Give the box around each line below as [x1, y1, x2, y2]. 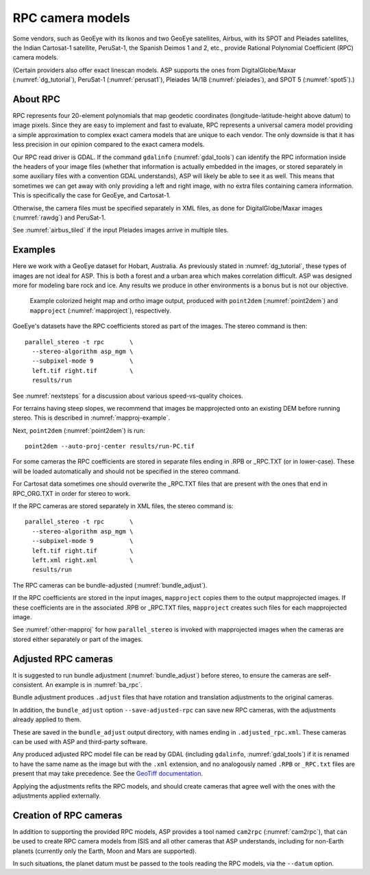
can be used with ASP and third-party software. [12, 737, 147, 745]
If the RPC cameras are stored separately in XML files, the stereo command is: [12, 502, 234, 510]
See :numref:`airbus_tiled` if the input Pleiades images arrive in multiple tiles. [12, 226, 229, 235]
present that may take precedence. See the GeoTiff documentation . [12, 769, 203, 778]
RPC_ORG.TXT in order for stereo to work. [12, 489, 131, 497]
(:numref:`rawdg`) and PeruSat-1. [12, 213, 106, 221]
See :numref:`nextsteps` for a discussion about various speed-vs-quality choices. [12, 392, 243, 400]
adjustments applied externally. [12, 791, 101, 800]
